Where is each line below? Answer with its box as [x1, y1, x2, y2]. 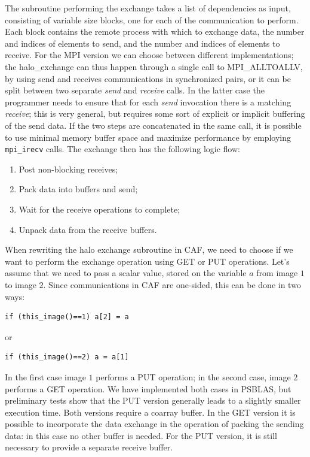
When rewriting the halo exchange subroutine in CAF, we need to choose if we [5, 243, 293, 256]
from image [256, 267, 298, 279]
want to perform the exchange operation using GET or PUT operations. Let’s [5, 255, 290, 267]
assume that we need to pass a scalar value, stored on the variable [5, 267, 247, 279]
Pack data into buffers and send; [19, 183, 138, 195]
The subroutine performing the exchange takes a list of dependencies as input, [5, 2, 291, 14]
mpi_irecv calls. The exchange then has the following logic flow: [5, 143, 240, 155]
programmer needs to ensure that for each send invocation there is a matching [5, 95, 291, 108]
